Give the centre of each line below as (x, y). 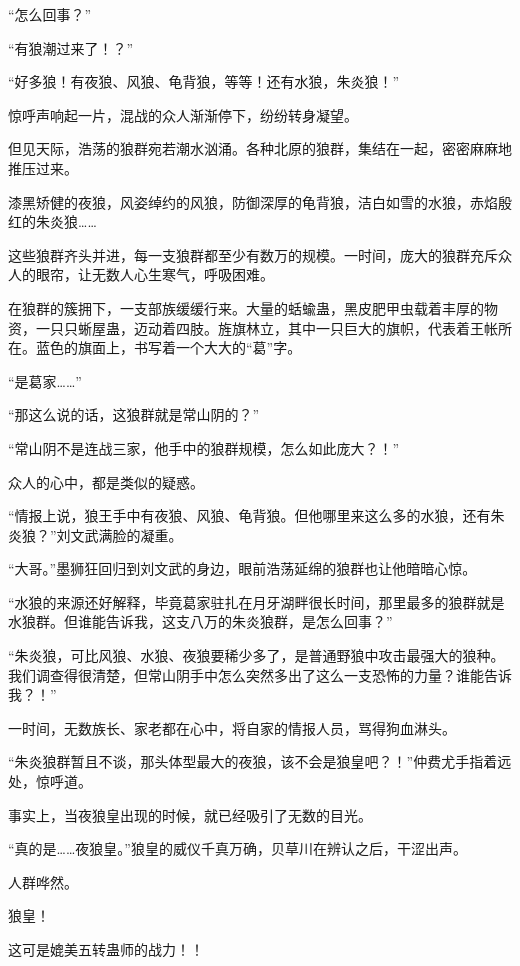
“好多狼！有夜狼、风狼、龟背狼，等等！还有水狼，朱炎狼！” (204, 81)
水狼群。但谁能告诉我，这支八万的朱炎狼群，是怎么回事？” (200, 621)
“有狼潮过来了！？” (71, 47)
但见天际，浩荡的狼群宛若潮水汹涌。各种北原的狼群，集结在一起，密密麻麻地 (260, 148)
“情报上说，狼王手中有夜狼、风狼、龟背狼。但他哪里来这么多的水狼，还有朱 (256, 515)
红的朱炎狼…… (52, 221)
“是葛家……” (45, 380)
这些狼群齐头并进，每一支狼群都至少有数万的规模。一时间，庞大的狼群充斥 (253, 254)
